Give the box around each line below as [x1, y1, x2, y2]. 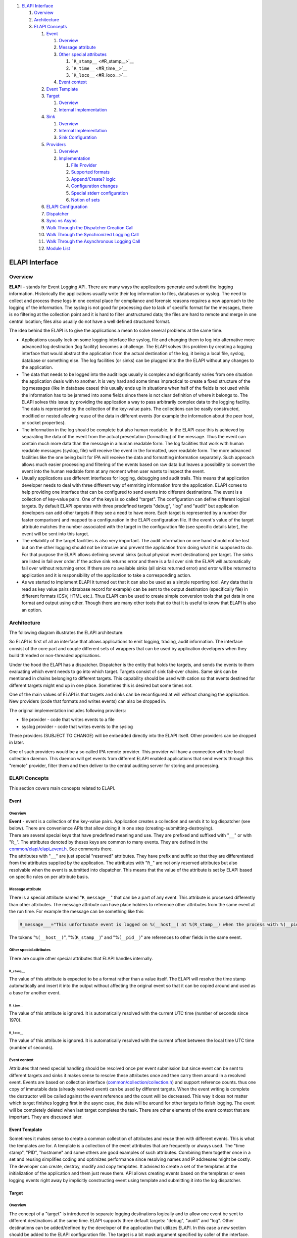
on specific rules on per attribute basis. [9, 874, 89, 880]
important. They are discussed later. [9, 1114, 83, 1120]
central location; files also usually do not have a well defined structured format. [9, 318, 171, 324]
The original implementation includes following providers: [9, 707, 126, 713]
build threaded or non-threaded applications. [9, 653, 101, 659]
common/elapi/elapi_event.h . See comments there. [9, 846, 113, 852]
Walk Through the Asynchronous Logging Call [46, 238, 141, 245]
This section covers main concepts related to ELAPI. [9, 785, 116, 791]
